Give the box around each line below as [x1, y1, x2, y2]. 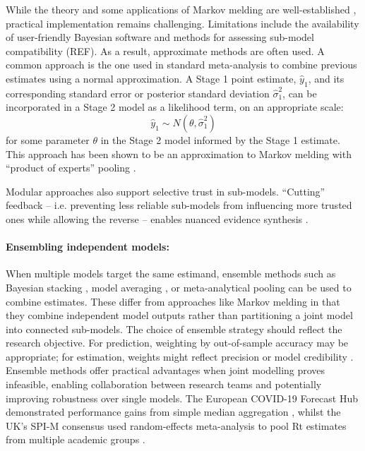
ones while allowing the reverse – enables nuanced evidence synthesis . [6, 211, 309, 226]
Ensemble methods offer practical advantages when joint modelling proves [6, 363, 325, 378]
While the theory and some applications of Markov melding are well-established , [6, 2, 357, 16]
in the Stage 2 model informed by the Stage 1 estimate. [100, 132, 340, 147]
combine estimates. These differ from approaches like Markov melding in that [6, 294, 340, 308]
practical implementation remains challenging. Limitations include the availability [6, 16, 359, 30]
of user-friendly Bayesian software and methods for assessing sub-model [6, 30, 314, 44]
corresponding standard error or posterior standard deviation [6, 85, 270, 100]
